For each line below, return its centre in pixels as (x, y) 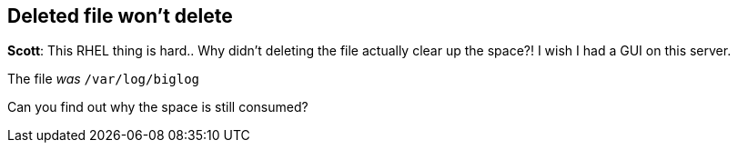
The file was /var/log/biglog (104, 79)
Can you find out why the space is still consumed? (158, 107)
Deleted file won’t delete (120, 16)
